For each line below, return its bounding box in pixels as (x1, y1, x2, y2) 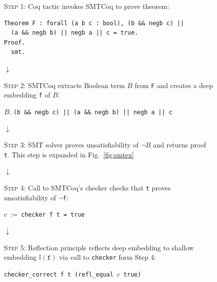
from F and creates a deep (135, 80, 213, 90)
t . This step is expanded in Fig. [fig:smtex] (4, 149, 134, 159)
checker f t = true (21, 211, 85, 219)
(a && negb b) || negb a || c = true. (11, 29, 139, 37)
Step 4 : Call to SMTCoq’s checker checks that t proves (4, 182, 171, 192)
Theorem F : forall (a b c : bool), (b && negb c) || (4, 19, 184, 27)
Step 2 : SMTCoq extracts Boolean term (4, 80, 125, 90)
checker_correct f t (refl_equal (4, 271, 113, 278)
